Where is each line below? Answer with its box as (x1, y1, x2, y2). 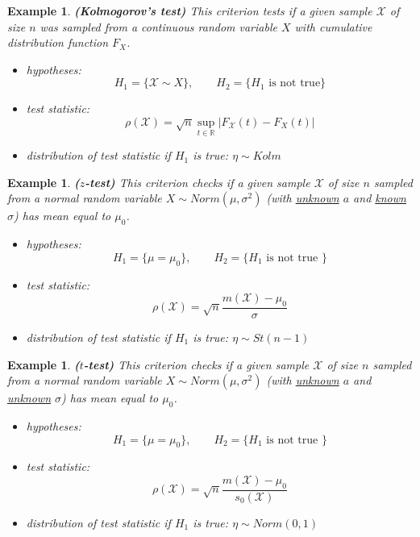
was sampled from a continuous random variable (40, 18, 277, 35)
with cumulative (294, 18, 372, 35)
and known (353, 189, 406, 206)
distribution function (7, 34, 109, 51)
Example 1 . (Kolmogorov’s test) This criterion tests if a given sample (7, 2, 372, 19)
